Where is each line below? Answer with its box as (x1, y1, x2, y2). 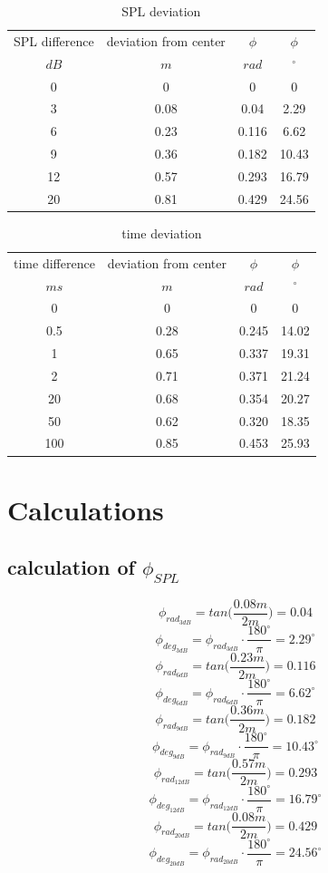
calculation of (7, 553, 135, 581)
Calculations (7, 490, 164, 528)
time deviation (121, 223, 202, 242)
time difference (14, 253, 95, 272)
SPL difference (14, 31, 94, 50)
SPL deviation (121, 2, 201, 20)
